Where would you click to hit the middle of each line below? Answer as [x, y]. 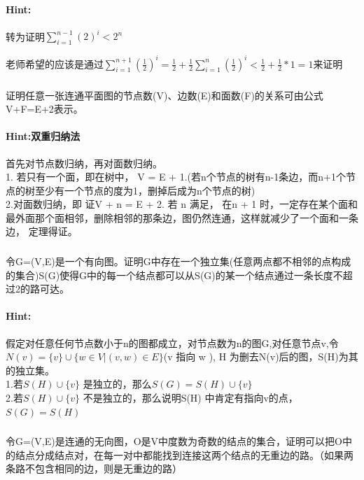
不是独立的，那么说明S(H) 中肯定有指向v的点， [190, 397]
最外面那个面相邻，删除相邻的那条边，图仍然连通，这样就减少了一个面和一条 [182, 217]
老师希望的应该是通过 [55, 63]
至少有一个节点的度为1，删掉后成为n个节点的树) [145, 190]
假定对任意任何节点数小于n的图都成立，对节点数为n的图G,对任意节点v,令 [172, 343]
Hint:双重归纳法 [43, 136]
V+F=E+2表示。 [44, 109]
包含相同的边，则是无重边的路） [108, 468]
